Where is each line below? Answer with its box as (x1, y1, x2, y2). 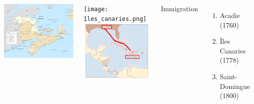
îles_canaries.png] (84, 15, 147, 22)
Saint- (219, 71, 238, 81)
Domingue (219, 81, 251, 91)
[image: (84, 6, 108, 13)
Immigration (161, 3, 198, 13)
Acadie (219, 10, 240, 20)
